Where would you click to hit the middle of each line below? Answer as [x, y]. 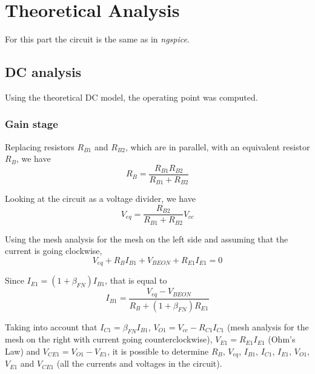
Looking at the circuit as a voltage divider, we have [100, 199]
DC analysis [43, 72]
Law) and [23, 351]
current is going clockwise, [54, 251]
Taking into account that [51, 326]
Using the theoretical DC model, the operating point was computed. [131, 97]
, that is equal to [136, 280]
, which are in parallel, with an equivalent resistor [217, 146]
